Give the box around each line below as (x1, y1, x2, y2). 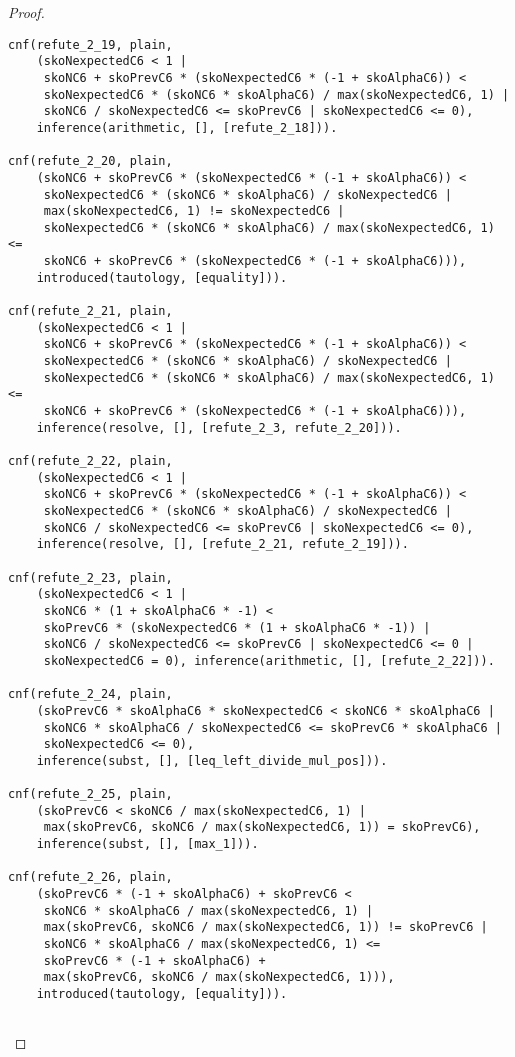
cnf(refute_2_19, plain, (8, 37, 173, 52)
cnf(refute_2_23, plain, (8, 570, 173, 585)
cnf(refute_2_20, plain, (8, 154, 173, 169)
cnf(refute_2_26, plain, (8, 870, 173, 885)
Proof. (8, 2, 45, 22)
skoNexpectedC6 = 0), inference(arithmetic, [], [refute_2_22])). (43, 653, 495, 668)
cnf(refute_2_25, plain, (8, 787, 173, 802)
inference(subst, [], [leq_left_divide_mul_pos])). (36, 753, 388, 768)
